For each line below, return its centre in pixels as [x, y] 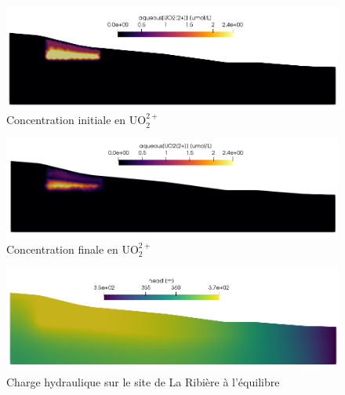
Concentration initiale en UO [76, 120]
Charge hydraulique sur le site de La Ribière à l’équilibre [143, 381]
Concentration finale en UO [73, 249]
